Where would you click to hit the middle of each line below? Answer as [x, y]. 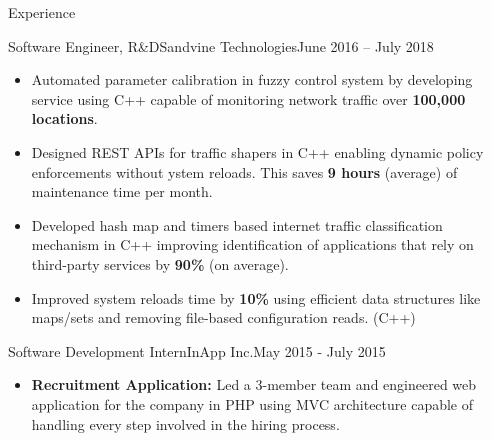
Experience [42, 12]
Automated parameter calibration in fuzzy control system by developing [252, 79]
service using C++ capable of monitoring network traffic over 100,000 [248, 98]
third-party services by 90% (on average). [160, 263]
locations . [64, 118]
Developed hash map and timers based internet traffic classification [237, 224]
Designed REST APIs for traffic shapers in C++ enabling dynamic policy [257, 151]
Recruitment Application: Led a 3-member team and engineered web [254, 384]
